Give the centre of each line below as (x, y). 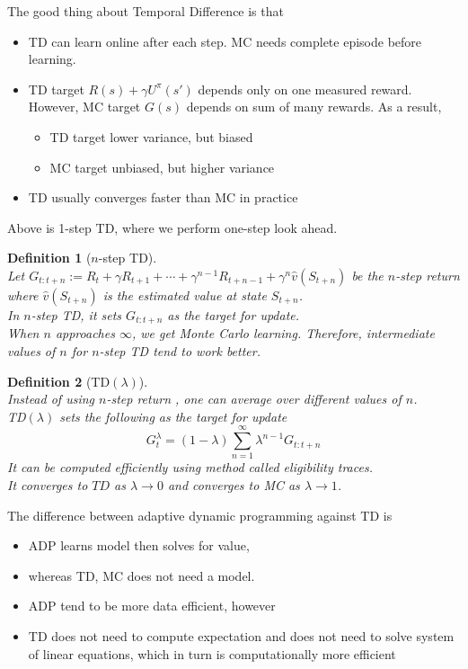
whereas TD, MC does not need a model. (141, 575)
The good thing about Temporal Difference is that (146, 11)
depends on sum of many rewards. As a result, (314, 107)
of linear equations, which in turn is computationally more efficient (212, 653)
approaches (85, 333)
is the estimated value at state (185, 294)
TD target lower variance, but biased (151, 136)
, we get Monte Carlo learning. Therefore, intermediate (283, 333)
